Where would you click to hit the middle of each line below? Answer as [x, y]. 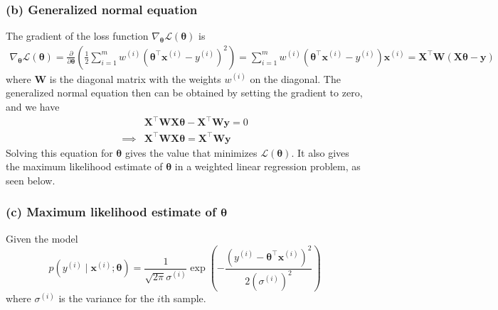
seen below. [31, 180]
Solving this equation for [59, 152]
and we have [33, 107]
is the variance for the [106, 298]
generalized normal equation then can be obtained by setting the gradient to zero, [184, 93]
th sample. [183, 298]
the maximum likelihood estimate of [84, 166]
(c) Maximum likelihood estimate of [111, 212]
